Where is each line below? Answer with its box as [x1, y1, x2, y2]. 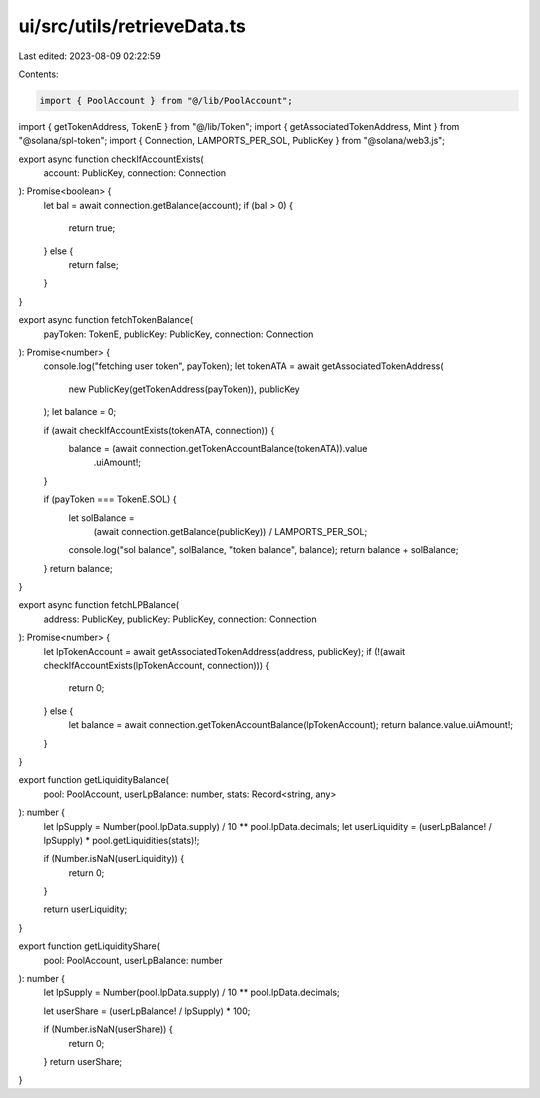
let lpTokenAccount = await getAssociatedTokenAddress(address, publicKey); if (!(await [43, 645, 406, 657]
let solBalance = [68, 511, 135, 524]
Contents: [18, 68, 59, 80]
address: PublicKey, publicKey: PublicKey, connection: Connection [43, 613, 317, 625]
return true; [68, 222, 116, 234]
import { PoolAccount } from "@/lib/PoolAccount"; [39, 95, 294, 106]
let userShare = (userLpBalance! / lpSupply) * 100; [43, 1005, 251, 1017]
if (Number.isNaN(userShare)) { [43, 1023, 174, 1035]
